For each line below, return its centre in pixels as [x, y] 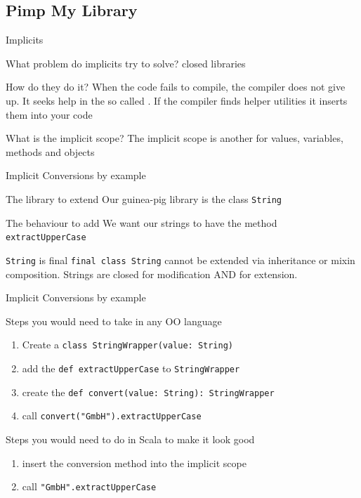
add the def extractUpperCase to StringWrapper [131, 368]
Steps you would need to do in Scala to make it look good [130, 439]
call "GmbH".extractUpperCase [89, 486]
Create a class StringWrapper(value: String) [128, 345]
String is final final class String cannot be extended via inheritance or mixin [180, 260]
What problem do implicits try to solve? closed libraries [126, 63]
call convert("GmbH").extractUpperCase [112, 415]
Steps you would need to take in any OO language [114, 321]
